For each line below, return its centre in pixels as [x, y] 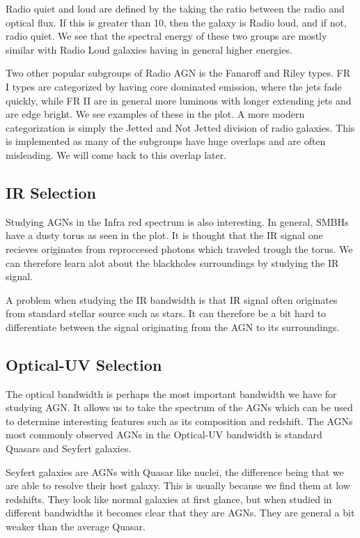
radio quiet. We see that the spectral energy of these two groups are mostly [166, 36]
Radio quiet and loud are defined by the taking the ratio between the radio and [175, 8]
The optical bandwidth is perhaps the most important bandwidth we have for [171, 393]
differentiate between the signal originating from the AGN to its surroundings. [173, 326]
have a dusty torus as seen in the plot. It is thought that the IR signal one [164, 235]
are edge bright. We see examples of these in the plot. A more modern [155, 114]
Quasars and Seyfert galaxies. [69, 448]
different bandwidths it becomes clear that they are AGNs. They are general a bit [180, 513]
